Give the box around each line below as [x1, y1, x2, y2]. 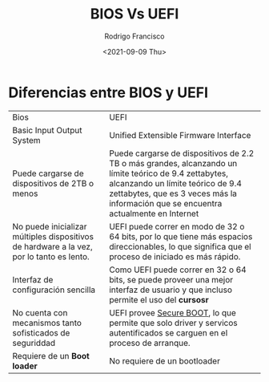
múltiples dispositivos [12, 230, 94, 242]
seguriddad [12, 337, 56, 348]
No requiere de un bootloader [109, 355, 220, 366]
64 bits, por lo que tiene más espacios [109, 230, 253, 242]
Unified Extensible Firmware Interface [109, 129, 251, 140]
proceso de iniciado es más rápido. [109, 250, 241, 262]
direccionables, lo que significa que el [109, 241, 251, 252]
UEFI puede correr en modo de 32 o [109, 221, 245, 232]
